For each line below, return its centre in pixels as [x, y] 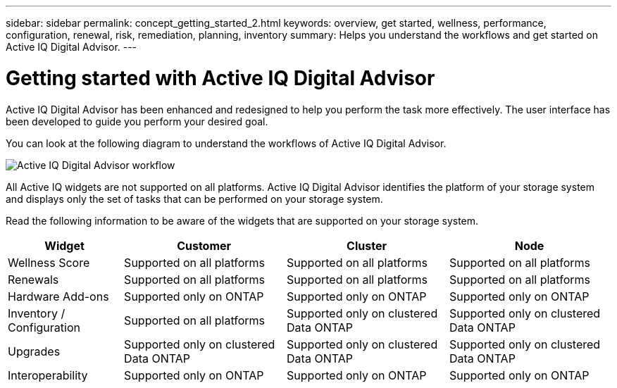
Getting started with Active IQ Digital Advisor [220, 78]
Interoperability [48, 375]
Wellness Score [49, 262]
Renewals [33, 279]
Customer [204, 245]
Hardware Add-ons [58, 296]
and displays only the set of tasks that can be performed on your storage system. [194, 199]
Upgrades [34, 351]
